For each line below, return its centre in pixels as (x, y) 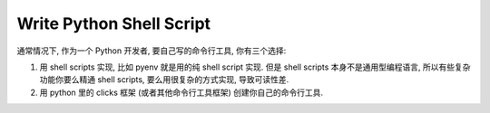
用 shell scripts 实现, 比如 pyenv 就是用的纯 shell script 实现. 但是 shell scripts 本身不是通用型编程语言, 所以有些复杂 (255, 67)
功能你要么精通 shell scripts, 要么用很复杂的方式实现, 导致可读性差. (164, 80)
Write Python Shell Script (114, 24)
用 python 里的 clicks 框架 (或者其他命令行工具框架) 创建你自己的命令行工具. (181, 92)
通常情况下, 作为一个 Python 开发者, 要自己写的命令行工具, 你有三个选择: (152, 51)
